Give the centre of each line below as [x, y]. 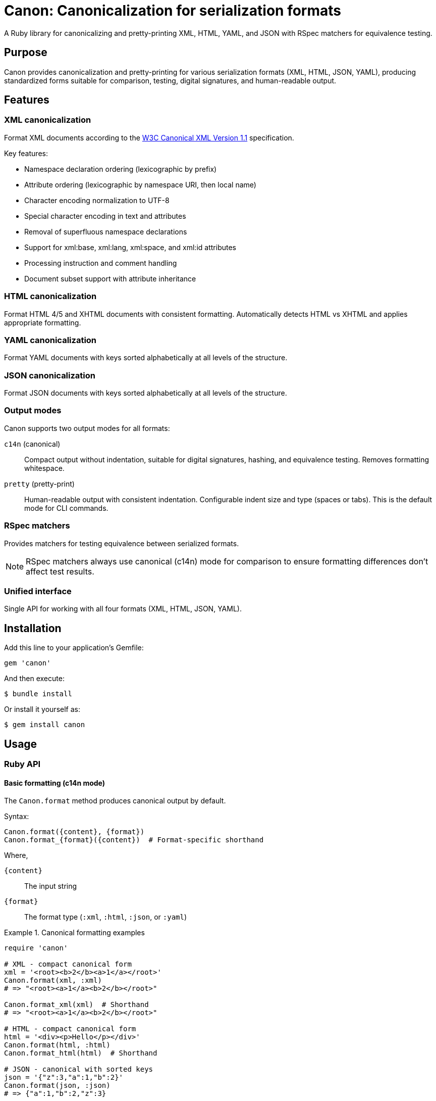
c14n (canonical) [32, 444]
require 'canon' [36, 948]
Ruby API [22, 764]
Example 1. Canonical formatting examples [74, 933]
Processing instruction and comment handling [101, 263]
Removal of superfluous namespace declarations [106, 231]
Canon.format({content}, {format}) [74, 832]
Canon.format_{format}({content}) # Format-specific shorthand [134, 840]
